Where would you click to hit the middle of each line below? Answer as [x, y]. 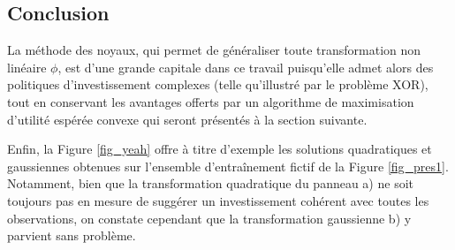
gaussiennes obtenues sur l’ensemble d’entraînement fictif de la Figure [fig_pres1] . [228, 166]
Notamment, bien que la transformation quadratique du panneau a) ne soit [210, 183]
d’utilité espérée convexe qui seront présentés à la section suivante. [187, 119]
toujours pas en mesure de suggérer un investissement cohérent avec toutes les [218, 200]
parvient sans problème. [72, 235]
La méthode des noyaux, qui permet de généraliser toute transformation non [214, 50]
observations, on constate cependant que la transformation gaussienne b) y [209, 218]
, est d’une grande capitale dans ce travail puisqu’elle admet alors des [246, 67]
